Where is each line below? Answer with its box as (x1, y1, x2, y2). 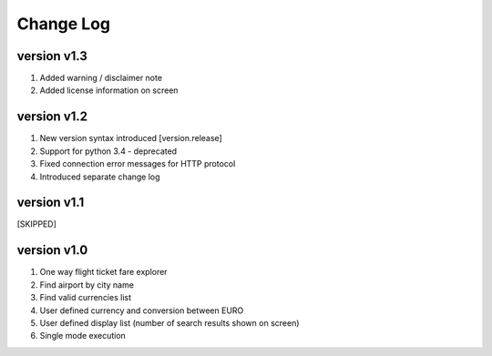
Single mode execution (39, 331, 127, 341)
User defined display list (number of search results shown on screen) (39, 317, 300, 328)
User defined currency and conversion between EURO (39, 305, 244, 316)
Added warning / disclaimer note (39, 73, 163, 84)
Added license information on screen (39, 85, 179, 96)
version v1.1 (16, 195, 85, 210)
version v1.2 (16, 109, 88, 125)
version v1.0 (16, 242, 88, 259)
